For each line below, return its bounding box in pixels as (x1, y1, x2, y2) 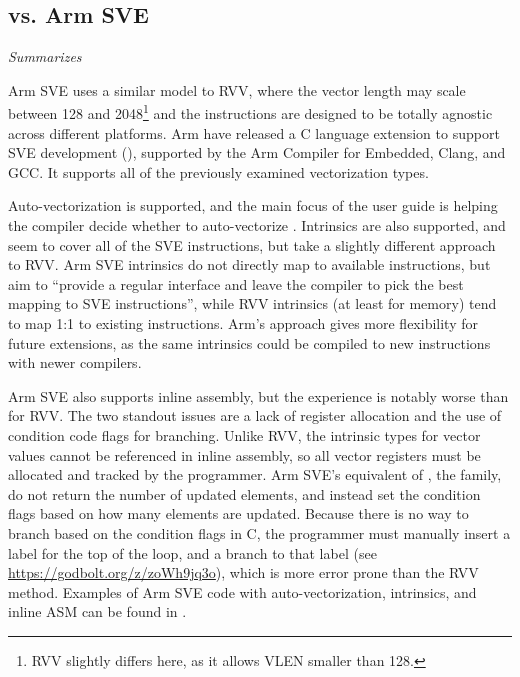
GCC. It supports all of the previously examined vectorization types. (8, 161, 429, 182)
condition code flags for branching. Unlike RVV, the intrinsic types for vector (8, 424, 481, 445)
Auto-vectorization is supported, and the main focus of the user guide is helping (8, 195, 498, 216)
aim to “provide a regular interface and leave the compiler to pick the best (8, 273, 464, 294)
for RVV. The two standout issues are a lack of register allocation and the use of (8, 405, 502, 426)
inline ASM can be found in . (8, 601, 187, 622)
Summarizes (8, 46, 82, 67)
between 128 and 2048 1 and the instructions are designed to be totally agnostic (8, 100, 493, 124)
